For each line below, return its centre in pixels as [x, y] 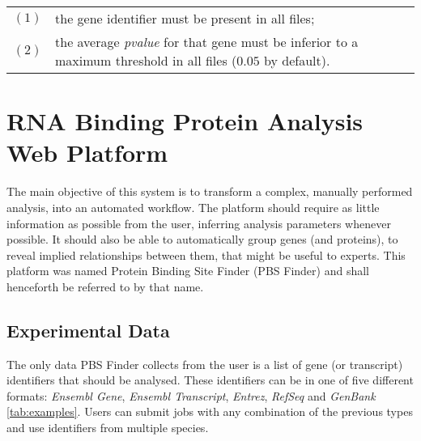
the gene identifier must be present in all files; [185, 18]
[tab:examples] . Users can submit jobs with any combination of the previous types [210, 411]
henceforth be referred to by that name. [105, 286]
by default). [297, 60]
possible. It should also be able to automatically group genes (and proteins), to [202, 239]
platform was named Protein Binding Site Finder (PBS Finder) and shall [188, 271]
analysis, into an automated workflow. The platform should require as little [193, 207]
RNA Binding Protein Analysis [185, 121]
